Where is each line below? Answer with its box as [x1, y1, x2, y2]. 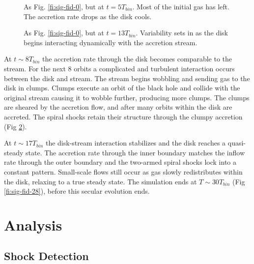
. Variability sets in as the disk [136, 28, 228, 38]
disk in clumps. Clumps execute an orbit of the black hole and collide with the [4, 83, 240, 93]
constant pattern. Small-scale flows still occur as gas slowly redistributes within [4, 166, 243, 176]
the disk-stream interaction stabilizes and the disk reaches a [45, 138, 226, 148]
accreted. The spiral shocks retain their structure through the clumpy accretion [4, 111, 243, 121]
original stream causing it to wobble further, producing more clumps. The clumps [4, 92, 250, 102]
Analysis [4, 214, 62, 235]
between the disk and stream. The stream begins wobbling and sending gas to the [4, 73, 250, 83]
